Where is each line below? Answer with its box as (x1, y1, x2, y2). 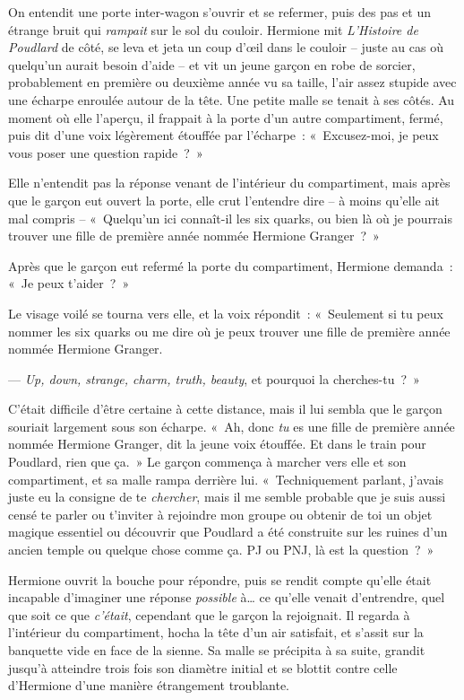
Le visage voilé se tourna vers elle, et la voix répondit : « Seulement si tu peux (8, 303, 443, 322)
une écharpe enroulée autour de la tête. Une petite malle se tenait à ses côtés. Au (8, 90, 455, 109)
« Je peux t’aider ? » (8, 274, 130, 293)
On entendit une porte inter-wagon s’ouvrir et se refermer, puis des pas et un (8, 3, 431, 21)
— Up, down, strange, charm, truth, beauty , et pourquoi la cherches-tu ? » (8, 369, 420, 388)
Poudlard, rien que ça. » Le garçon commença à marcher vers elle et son (8, 452, 407, 471)
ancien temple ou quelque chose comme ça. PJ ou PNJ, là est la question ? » (8, 540, 434, 559)
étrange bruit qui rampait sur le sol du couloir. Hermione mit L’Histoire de (8, 20, 418, 39)
